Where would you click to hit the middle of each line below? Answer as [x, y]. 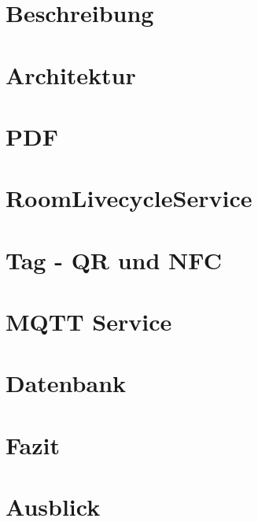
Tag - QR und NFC [114, 259]
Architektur [71, 74]
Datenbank [66, 383]
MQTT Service [89, 322]
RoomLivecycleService [129, 198]
